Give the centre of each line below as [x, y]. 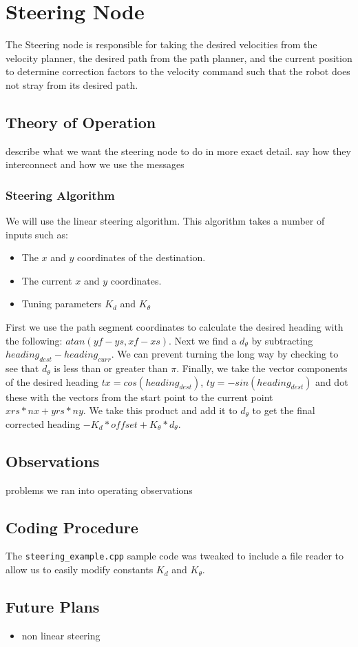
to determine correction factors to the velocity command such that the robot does [178, 71]
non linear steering [61, 635]
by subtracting [282, 340]
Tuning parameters [62, 304]
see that [22, 368]
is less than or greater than [111, 368]
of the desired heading [52, 381]
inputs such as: [37, 234]
